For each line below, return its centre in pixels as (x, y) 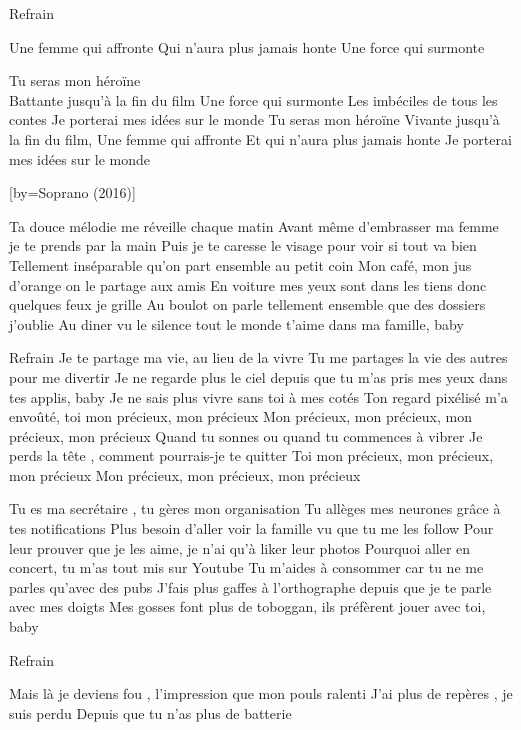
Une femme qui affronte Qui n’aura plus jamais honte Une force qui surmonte (247, 46)
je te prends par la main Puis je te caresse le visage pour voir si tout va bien (243, 245)
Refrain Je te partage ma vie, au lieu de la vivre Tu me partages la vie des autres (258, 357)
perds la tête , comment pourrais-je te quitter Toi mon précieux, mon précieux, (251, 455)
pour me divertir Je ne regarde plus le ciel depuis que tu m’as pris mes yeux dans (258, 376)
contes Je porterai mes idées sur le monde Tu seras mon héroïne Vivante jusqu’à (254, 119)
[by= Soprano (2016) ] (72, 192)
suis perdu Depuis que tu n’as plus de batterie (150, 712)
